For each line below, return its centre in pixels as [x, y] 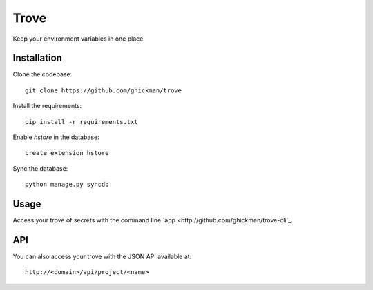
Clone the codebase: [42, 74]
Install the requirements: [47, 106]
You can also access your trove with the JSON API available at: [102, 256]
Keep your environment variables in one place [78, 39]
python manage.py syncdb [67, 185]
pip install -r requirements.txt [82, 122]
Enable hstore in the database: [56, 137]
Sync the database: [40, 168]
